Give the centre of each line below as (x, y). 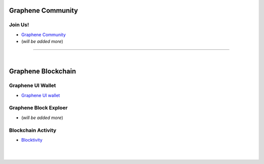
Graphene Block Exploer (38, 108)
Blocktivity (32, 140)
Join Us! (19, 25)
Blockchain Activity (33, 130)
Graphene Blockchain (43, 72)
